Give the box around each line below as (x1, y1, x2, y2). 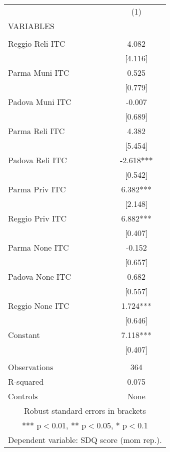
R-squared (8, 376, 44, 387)
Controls (8, 390, 38, 402)
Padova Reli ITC (8, 154, 67, 166)
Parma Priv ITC (8, 183, 66, 195)
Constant (8, 329, 40, 341)
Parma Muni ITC (8, 67, 69, 78)
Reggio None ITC (8, 300, 69, 311)
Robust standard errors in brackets (23, 405, 146, 416)
